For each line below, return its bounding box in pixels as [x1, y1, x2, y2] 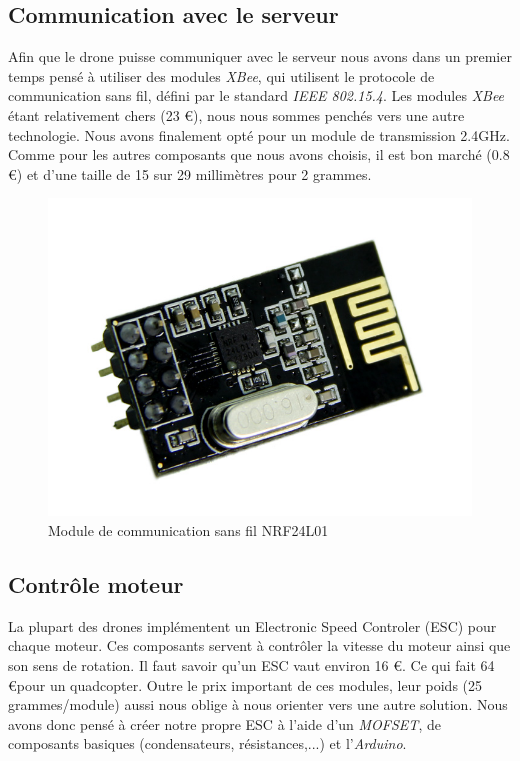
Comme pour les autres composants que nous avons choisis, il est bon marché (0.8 [8, 144, 510, 165]
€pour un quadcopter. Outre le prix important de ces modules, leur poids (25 [8, 674, 483, 695]
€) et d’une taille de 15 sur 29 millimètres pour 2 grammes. [8, 163, 372, 184]
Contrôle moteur [8, 568, 184, 599]
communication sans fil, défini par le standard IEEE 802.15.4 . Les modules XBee [8, 85, 505, 106]
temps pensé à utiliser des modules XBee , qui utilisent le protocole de [8, 65, 435, 86]
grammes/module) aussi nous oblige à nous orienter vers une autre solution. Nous [8, 694, 508, 715]
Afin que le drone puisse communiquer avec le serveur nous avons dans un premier [8, 46, 512, 67]
